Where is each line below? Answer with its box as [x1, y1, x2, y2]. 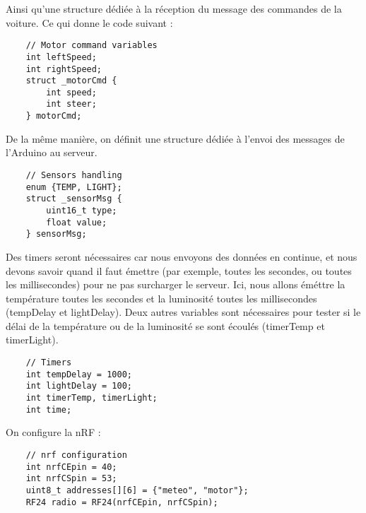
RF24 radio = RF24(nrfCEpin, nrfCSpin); [25, 497, 218, 507]
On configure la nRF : [6, 425, 101, 440]
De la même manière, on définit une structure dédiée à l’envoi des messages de [6, 131, 345, 146]
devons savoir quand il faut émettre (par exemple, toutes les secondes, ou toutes [6, 263, 352, 278]
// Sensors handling [25, 170, 122, 180]
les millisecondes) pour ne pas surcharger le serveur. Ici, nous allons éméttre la [6, 277, 346, 292]
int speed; [46, 87, 97, 98]
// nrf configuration [25, 449, 127, 460]
